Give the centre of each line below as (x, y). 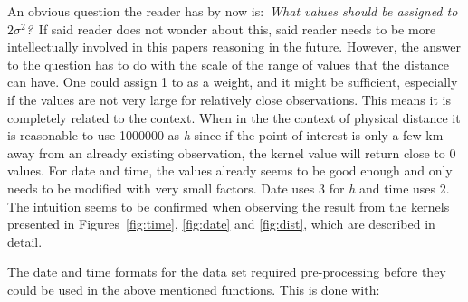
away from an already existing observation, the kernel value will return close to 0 (232, 152)
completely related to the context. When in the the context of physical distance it (234, 117)
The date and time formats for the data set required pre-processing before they (227, 272)
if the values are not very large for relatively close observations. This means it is (229, 99)
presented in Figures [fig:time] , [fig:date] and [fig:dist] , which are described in (221, 224)
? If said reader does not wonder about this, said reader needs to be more (231, 28)
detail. (25, 241)
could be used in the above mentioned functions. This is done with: (194, 289)
